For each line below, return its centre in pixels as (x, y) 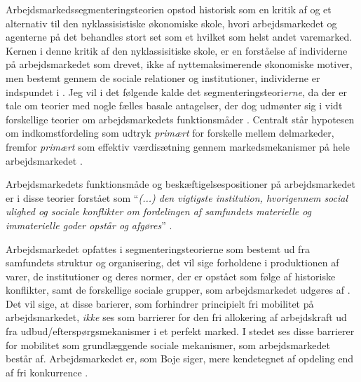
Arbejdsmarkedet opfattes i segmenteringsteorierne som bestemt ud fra (158, 248)
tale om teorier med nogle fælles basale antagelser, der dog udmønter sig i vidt (174, 105)
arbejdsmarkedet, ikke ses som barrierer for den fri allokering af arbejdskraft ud (176, 317)
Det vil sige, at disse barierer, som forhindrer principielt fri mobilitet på (160, 303)
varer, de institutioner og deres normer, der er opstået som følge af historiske (171, 276)
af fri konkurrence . (47, 372)
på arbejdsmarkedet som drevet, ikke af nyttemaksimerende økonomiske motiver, (179, 64)
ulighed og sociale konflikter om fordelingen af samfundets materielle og (159, 211)
